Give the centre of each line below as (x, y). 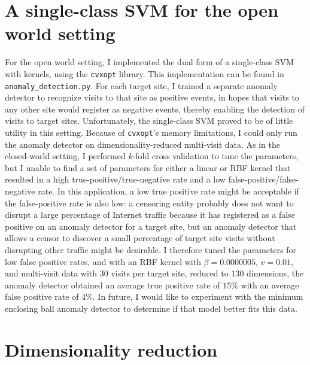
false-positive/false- (263, 179)
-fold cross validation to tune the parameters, (215, 156)
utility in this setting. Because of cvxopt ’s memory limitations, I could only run (151, 132)
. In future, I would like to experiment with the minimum (198, 296)
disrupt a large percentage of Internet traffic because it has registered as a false (150, 215)
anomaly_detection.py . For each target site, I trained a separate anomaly (141, 85)
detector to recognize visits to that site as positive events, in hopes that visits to (152, 97)
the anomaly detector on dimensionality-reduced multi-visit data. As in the (142, 144)
